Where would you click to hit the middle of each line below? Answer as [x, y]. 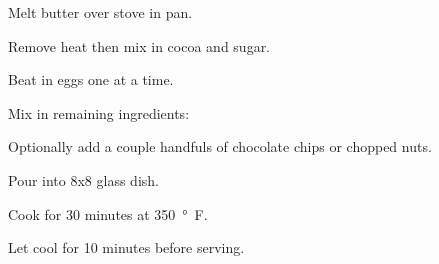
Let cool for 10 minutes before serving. [126, 247]
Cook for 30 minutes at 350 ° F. [108, 213]
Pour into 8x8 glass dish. [83, 179]
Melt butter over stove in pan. [100, 12]
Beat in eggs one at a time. [91, 79]
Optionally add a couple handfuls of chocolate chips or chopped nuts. [220, 146]
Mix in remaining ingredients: [99, 112]
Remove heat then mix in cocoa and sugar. [139, 45]
